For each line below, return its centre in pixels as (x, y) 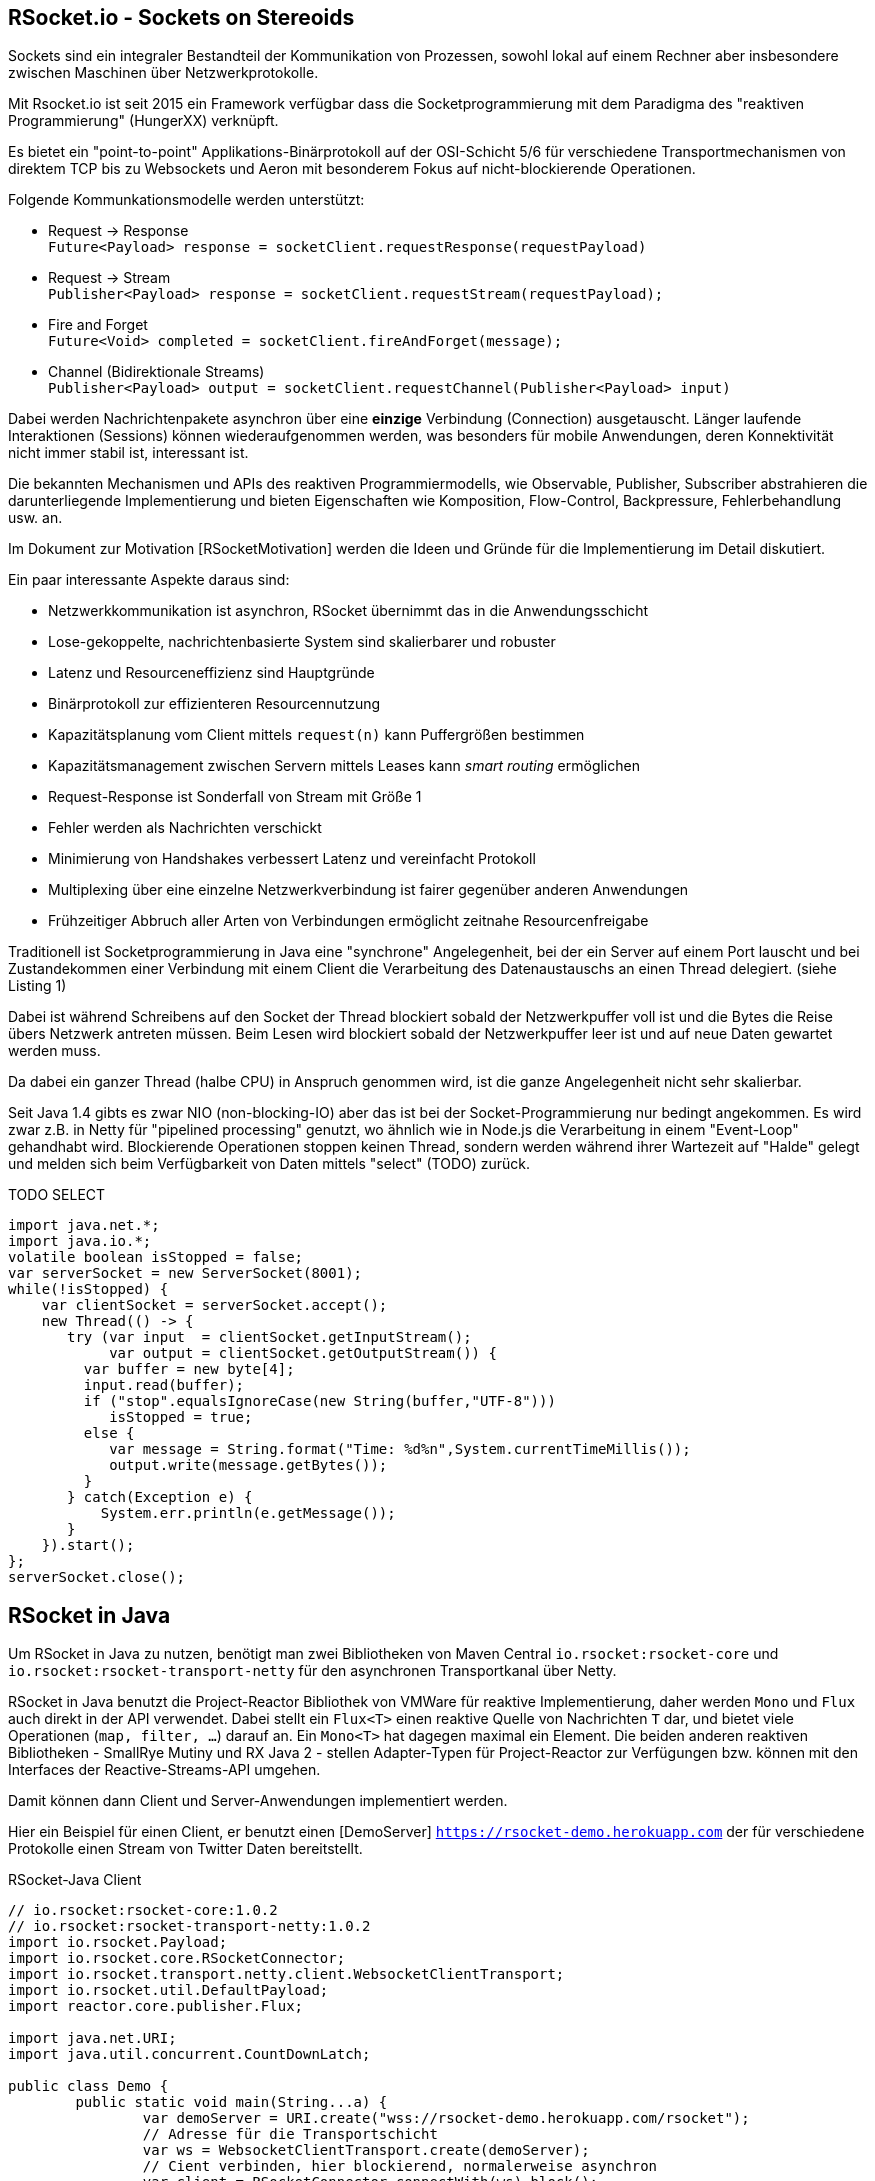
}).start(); (88, 1545)
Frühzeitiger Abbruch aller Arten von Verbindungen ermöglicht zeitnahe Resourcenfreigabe (348, 921)
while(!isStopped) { (88, 1289)
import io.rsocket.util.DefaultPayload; (168, 1990)
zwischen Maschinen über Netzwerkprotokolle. (163, 73)
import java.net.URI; (92, 2038)
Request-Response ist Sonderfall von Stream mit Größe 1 (235, 797)
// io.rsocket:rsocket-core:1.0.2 (143, 1910)
